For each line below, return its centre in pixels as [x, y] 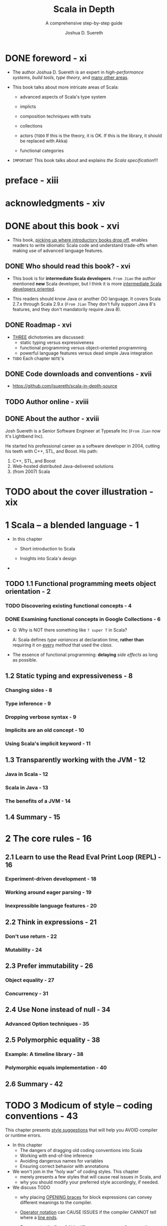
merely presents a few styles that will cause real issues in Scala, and [90, 1176]
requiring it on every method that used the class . [62, 645]
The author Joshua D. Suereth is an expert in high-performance [78, 72]
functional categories [42, 150]
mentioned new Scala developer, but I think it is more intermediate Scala [87, 283]
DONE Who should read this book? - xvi [68, 266]
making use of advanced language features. [58, 250]
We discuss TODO [31, 1187]
